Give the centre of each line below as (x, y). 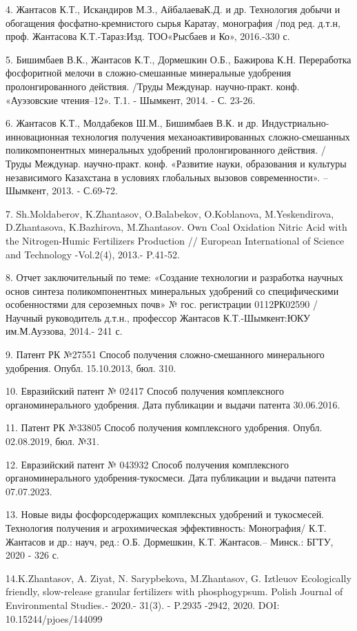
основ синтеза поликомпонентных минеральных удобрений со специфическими (172, 290)
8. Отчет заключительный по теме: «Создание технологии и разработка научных (174, 277)
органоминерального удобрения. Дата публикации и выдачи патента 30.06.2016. (173, 404)
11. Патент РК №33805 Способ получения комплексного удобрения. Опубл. (164, 427)
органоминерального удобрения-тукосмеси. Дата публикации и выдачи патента (171, 478)
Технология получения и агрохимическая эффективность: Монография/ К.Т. (166, 528)
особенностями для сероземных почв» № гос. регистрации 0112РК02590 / (162, 304)
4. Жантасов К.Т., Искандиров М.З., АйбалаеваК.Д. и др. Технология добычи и (173, 9)
